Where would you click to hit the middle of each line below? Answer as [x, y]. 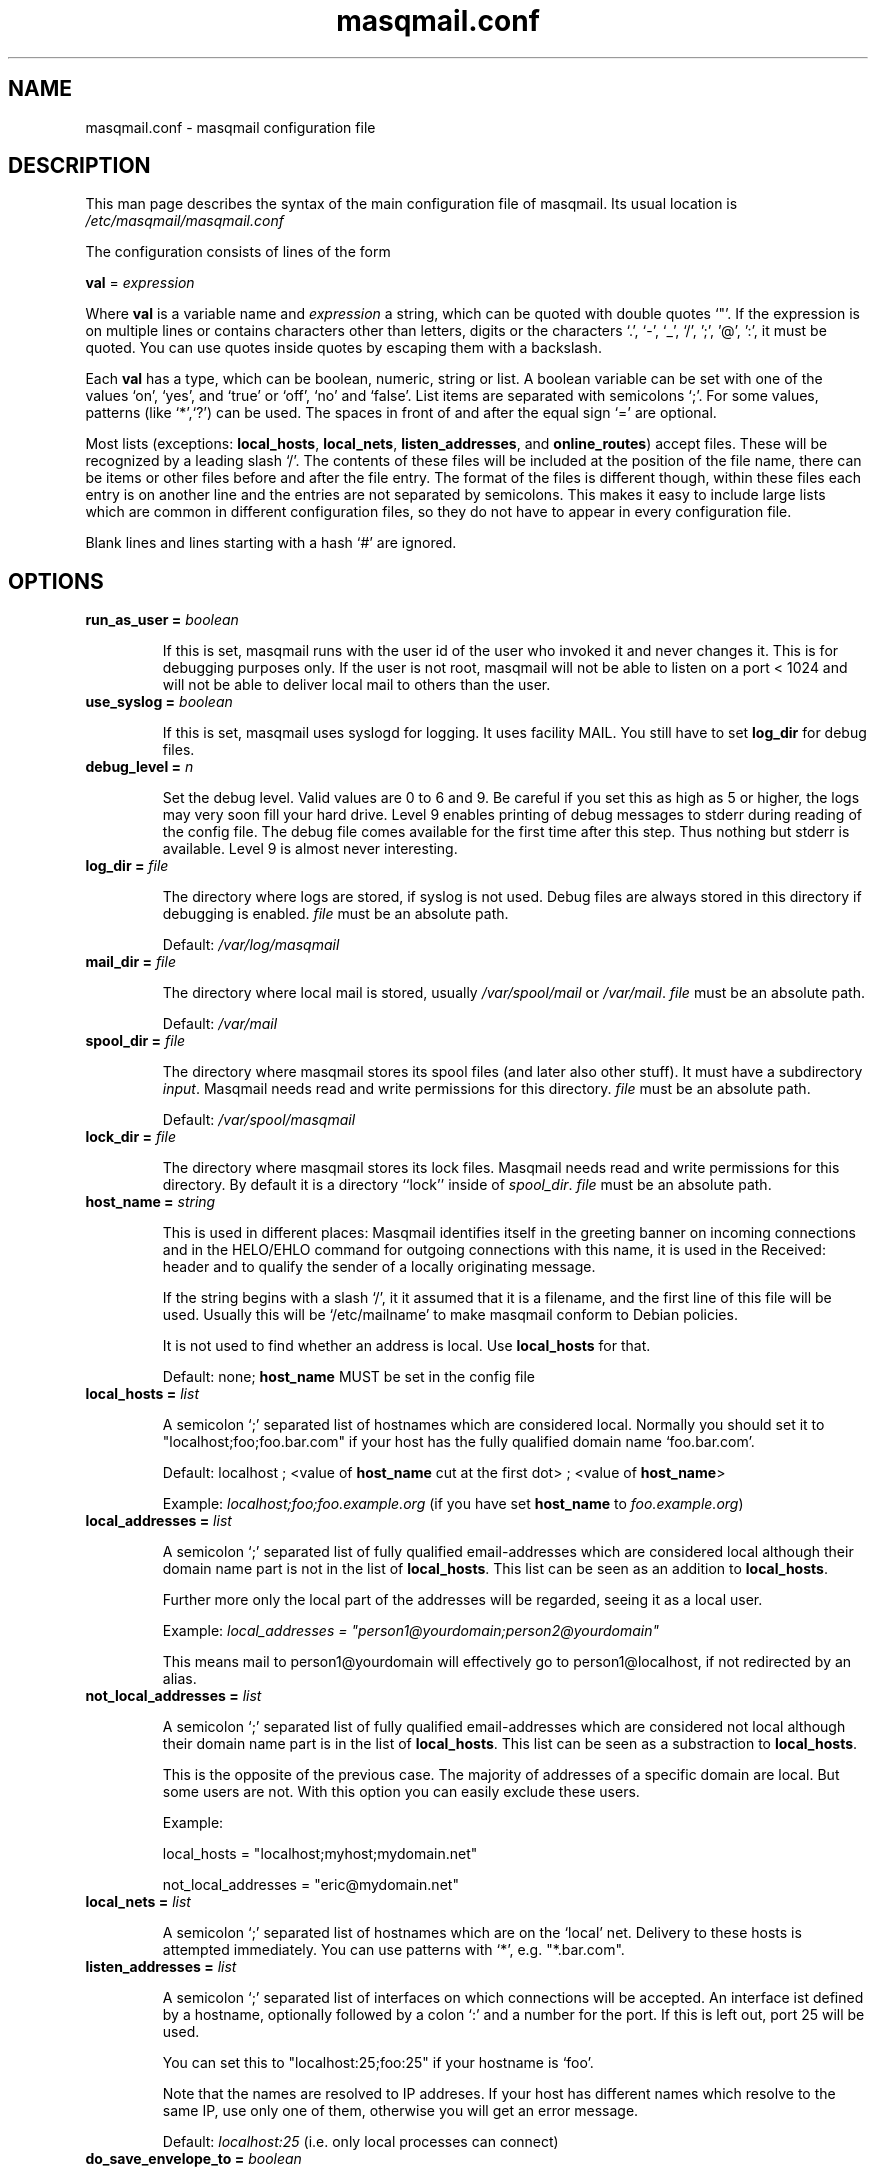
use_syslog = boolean [159, 702]
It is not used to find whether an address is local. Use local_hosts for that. [406, 1346]
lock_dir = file [130, 1137]
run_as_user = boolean [162, 620]
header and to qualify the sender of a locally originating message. [379, 1267]
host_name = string [150, 1202]
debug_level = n [139, 767]
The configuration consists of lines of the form [238, 252]
